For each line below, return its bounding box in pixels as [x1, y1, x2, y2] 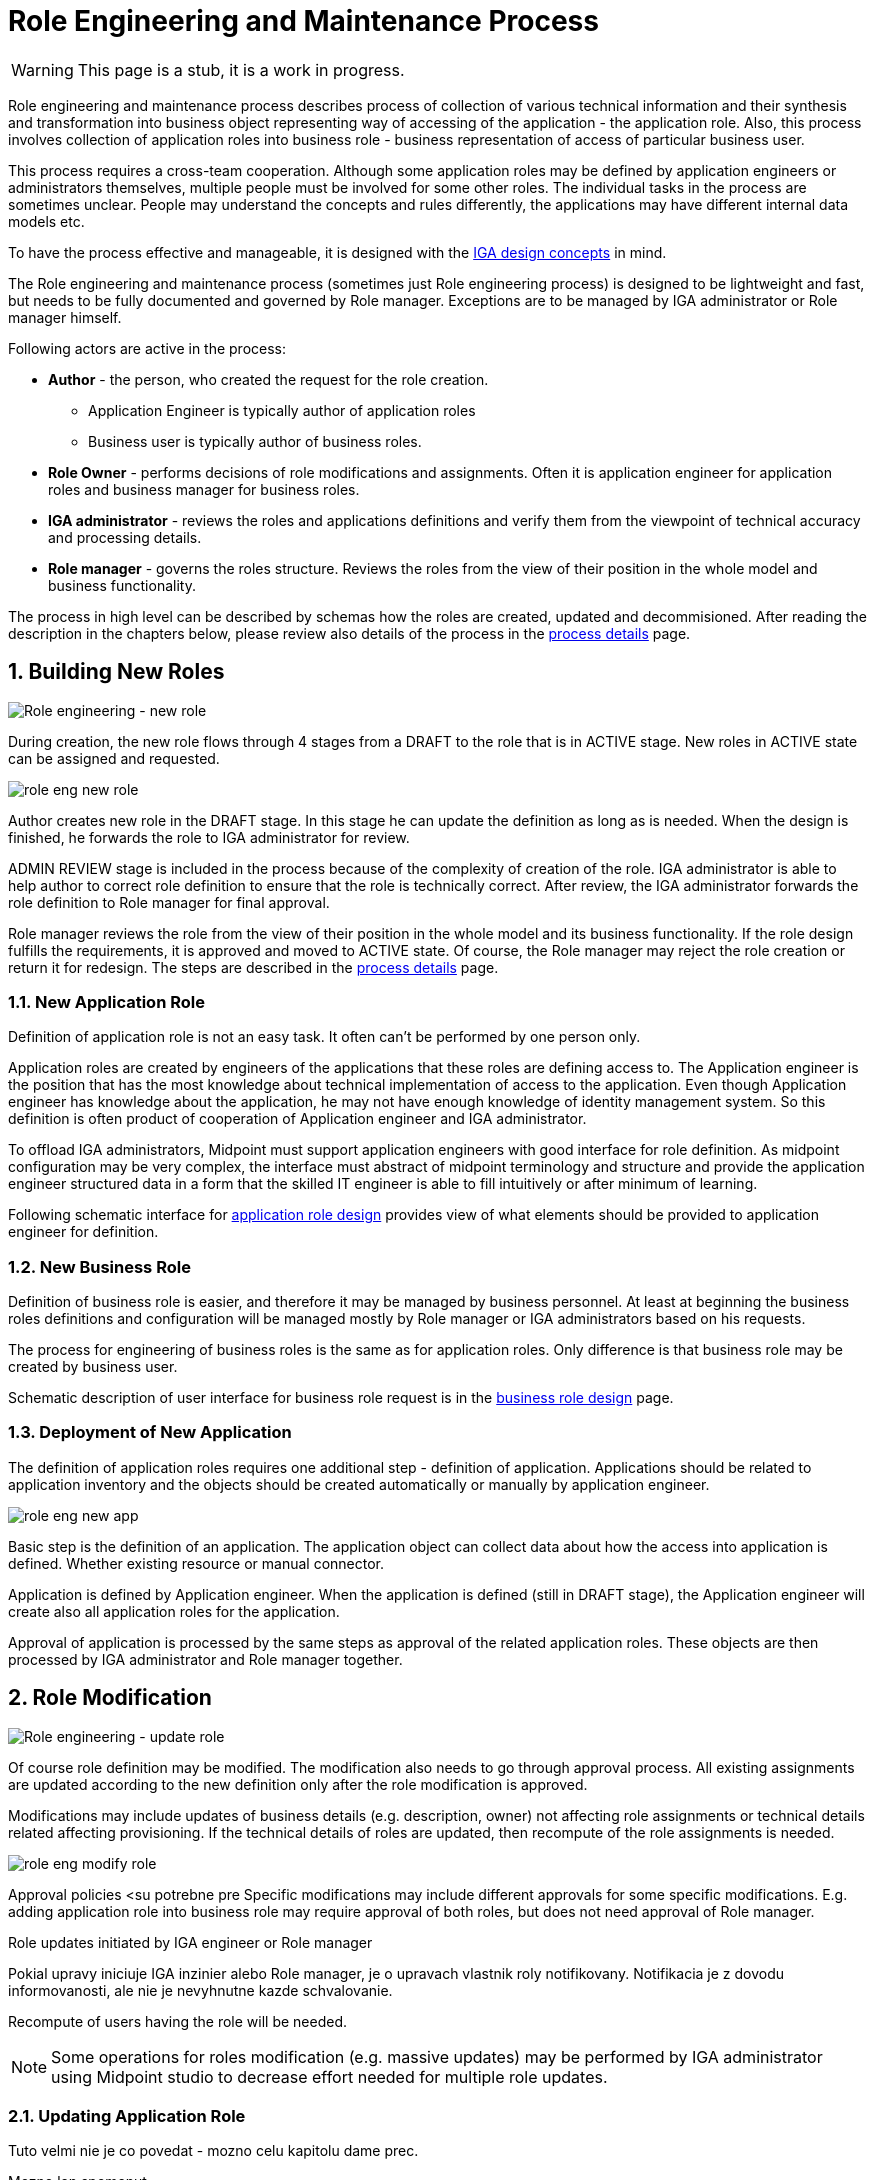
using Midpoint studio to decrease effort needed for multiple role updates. [51, 2066, 608, 2087]
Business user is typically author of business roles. [88, 432, 422, 450]
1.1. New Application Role [8, 991, 205, 1012]
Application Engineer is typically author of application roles [88, 401, 476, 419]
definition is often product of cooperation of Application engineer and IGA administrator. [8, 1110, 587, 1128]
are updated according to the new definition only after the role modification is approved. [8, 1775, 588, 1793]
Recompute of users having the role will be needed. [8, 2012, 348, 2030]
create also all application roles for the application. [8, 1602, 340, 1620]
